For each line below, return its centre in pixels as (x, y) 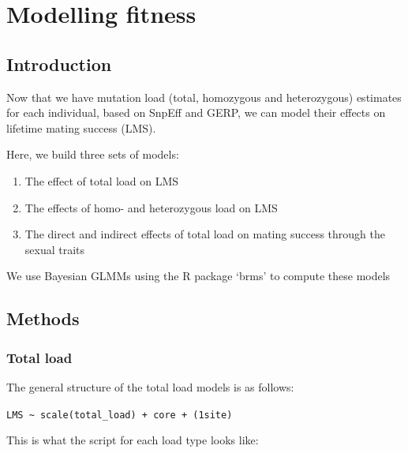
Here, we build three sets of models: (93, 154)
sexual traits (55, 249)
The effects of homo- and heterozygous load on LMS (151, 207)
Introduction (59, 64)
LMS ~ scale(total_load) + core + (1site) (120, 415)
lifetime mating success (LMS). (81, 127)
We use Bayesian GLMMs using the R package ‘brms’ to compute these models (198, 276)
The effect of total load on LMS (102, 180)
